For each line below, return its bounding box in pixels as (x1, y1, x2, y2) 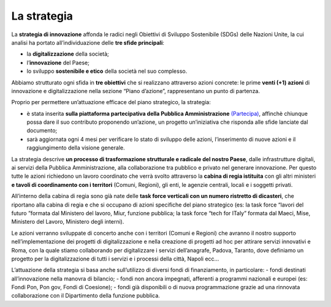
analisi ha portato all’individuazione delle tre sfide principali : (11, 39, 165, 46)
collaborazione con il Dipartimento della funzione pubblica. (11, 292, 161, 300)
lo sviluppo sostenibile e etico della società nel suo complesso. (26, 67, 188, 75)
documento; (26, 127, 58, 134)
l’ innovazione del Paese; (26, 59, 90, 66)
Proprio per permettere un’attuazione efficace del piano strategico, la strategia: (11, 99, 211, 106)
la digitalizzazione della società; (26, 50, 110, 58)
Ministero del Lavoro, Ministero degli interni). (11, 218, 124, 226)
